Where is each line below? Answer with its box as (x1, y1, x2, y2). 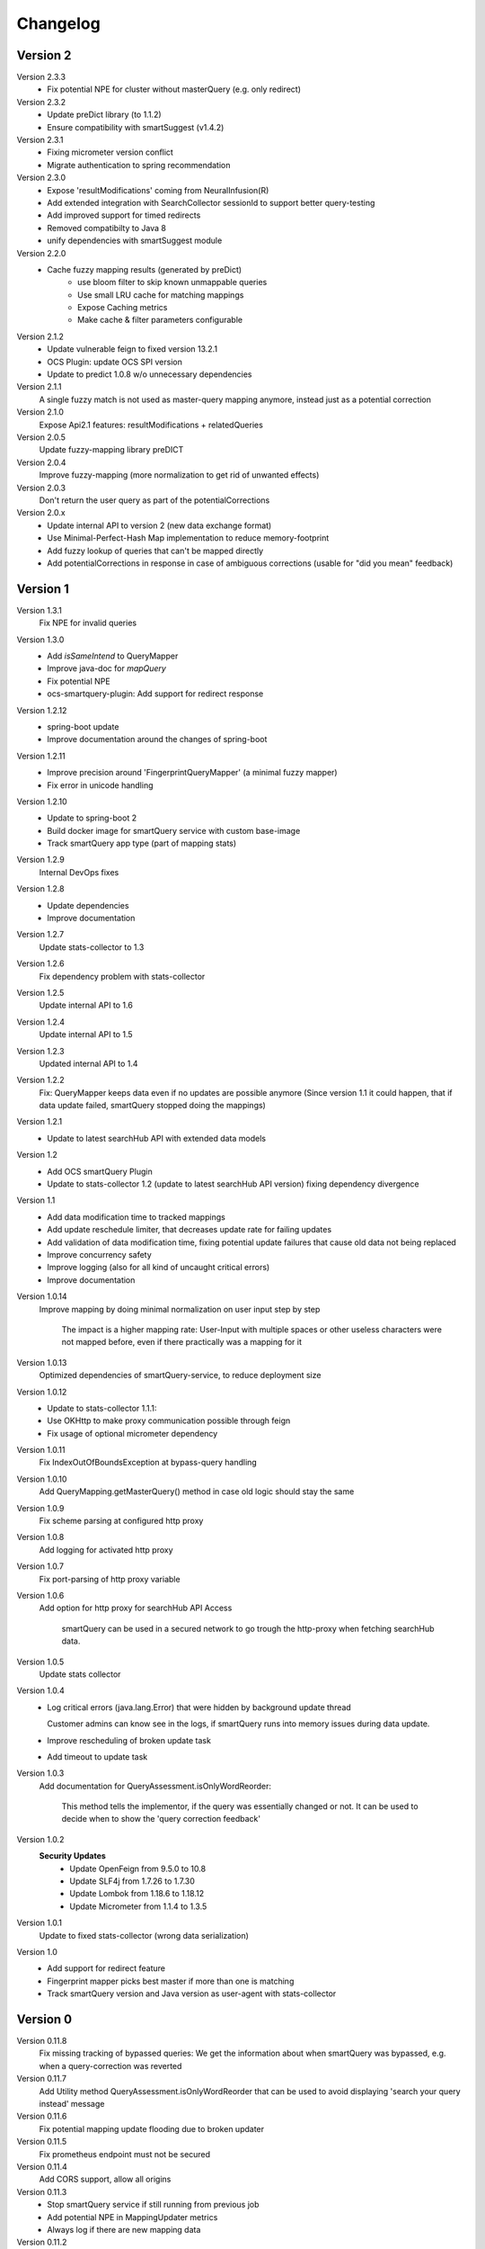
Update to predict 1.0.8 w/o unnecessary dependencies (47, 369, 252, 380)
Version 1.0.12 (16, 1386, 67, 1397)
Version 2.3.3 (16, 72, 66, 83)
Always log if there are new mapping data (47, 2224, 201, 2235)
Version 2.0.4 (16, 457, 66, 468)
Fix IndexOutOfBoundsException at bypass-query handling (39, 1457, 258, 1468)
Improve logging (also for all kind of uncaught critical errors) (47, 1262, 270, 1273)
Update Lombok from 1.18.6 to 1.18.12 (69, 1888, 205, 1899)
